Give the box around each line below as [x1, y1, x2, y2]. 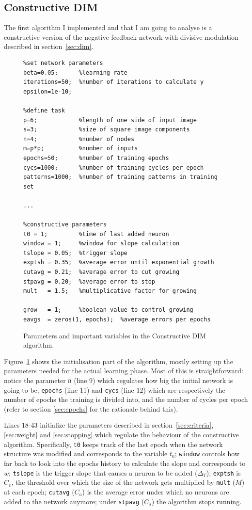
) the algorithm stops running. [151, 496, 242, 506]
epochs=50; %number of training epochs [23, 154, 169, 161]
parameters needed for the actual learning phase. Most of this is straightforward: [4, 366, 243, 376]
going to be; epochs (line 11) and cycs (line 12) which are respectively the [4, 384, 225, 395]
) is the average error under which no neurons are [82, 486, 229, 496]
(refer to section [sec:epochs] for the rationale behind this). [4, 403, 178, 414]
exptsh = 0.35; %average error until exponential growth [23, 259, 214, 266]
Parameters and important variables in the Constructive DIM [23, 330, 206, 340]
